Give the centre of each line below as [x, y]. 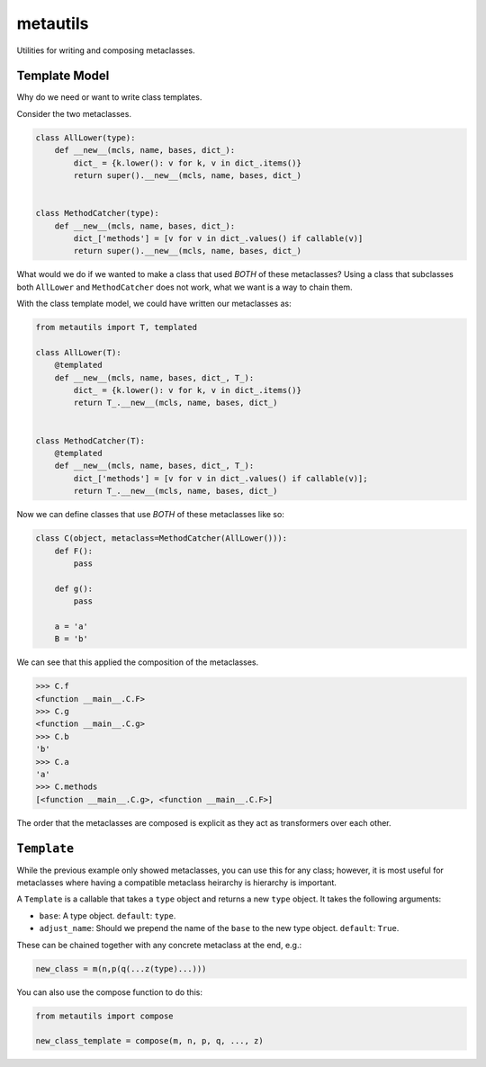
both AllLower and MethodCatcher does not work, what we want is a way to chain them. [184, 287]
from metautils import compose [105, 1016]
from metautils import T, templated [117, 327]
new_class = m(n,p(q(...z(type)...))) [121, 968]
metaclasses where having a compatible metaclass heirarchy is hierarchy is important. [177, 883]
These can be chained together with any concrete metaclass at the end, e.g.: [159, 945]
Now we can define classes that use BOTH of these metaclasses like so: [151, 515]
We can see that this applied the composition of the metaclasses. [138, 662]
